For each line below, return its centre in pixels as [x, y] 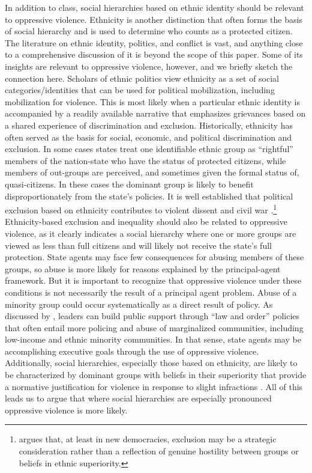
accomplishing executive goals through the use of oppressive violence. [132, 351]
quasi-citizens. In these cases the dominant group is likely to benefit [129, 184]
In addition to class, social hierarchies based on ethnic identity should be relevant [154, 7]
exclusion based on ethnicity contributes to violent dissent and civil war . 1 [141, 209]
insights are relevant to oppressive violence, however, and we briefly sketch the [149, 66]
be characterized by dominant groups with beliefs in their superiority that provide [156, 375]
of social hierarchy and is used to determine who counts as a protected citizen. [149, 31]
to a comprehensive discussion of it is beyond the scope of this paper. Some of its [154, 54]
